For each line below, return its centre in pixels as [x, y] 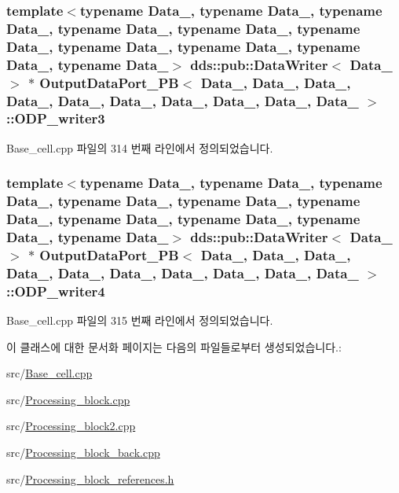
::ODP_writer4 [56, 291]
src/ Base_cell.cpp [49, 373]
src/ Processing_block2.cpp [71, 426]
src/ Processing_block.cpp [68, 399]
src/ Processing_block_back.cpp [83, 453]
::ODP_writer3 [56, 118]
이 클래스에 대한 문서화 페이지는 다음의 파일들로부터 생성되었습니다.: [174, 346]
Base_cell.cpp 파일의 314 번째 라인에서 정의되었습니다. [140, 147]
